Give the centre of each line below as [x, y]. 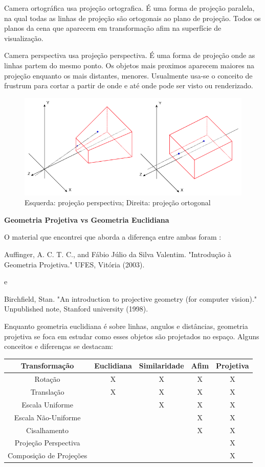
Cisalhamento [48, 430]
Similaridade [161, 366]
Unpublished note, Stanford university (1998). [76, 309]
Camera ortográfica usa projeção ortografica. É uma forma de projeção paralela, [129, 8]
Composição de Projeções [48, 455]
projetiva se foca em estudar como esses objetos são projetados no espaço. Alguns [132, 336]
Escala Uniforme [47, 404]
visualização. [24, 38]
